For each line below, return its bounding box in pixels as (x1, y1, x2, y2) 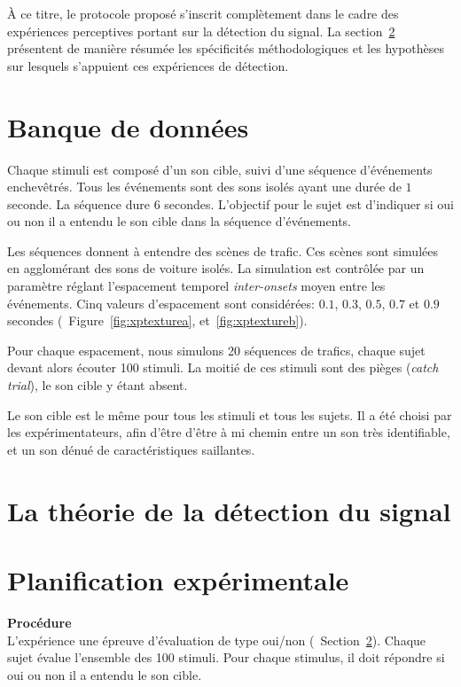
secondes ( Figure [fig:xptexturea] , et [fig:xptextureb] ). (7, 311, 308, 330)
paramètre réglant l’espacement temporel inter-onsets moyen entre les (7, 277, 386, 295)
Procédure (7, 613, 72, 631)
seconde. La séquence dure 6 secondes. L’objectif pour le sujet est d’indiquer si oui (7, 194, 454, 213)
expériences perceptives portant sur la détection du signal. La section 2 (7, 21, 395, 40)
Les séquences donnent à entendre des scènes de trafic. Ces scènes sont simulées (7, 241, 438, 260)
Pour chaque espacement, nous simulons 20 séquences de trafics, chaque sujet (7, 340, 426, 359)
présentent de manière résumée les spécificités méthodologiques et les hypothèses (7, 39, 445, 58)
